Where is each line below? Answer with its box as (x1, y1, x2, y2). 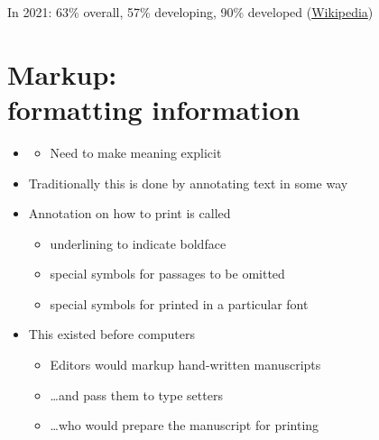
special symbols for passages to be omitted (50, 264, 285, 283)
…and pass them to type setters (50, 385, 223, 404)
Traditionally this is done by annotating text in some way (28, 173, 348, 192)
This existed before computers (28, 325, 196, 344)
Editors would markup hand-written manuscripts (50, 355, 321, 374)
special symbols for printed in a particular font (50, 294, 309, 313)
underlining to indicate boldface (50, 234, 226, 252)
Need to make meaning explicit (50, 142, 222, 161)
